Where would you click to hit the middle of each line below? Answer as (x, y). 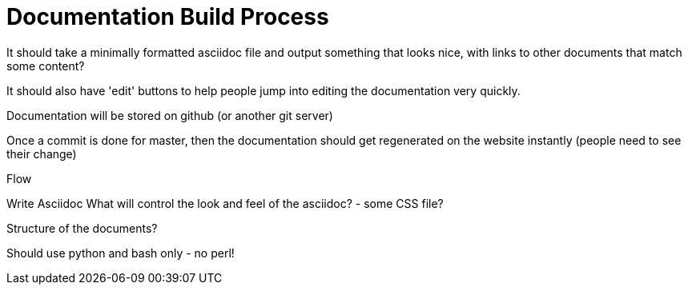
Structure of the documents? (82, 228)
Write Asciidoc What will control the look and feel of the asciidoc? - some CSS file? (225, 203)
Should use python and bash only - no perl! (121, 253)
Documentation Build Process (168, 17)
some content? (46, 66)
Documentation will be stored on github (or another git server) (170, 115)
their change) (42, 153)
